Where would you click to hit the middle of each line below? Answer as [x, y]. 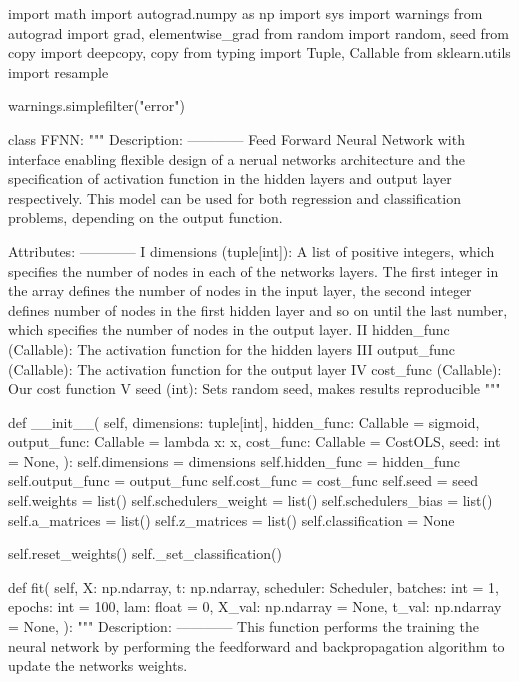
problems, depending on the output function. [145, 217]
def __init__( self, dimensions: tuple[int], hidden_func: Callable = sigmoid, [244, 421]
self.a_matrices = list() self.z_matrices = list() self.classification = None [231, 519]
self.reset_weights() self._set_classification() [145, 553]
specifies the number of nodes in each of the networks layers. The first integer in [253, 270]
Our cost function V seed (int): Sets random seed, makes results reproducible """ [254, 388]
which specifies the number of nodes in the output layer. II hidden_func [229, 329]
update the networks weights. [98, 665]
